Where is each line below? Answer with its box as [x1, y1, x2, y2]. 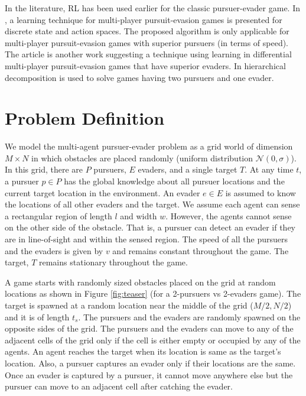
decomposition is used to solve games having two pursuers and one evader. [5, 71, 274, 83]
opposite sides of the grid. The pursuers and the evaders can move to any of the [5, 322, 294, 335]
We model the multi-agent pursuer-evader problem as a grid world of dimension [5, 140, 293, 152]
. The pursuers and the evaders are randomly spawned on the [78, 310, 301, 323]
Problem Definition [5, 106, 165, 130]
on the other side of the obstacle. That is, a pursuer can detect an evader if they [5, 221, 295, 233]
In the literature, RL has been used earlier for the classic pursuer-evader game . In [5, 2, 301, 14]
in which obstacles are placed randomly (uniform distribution [31, 151, 253, 164]
